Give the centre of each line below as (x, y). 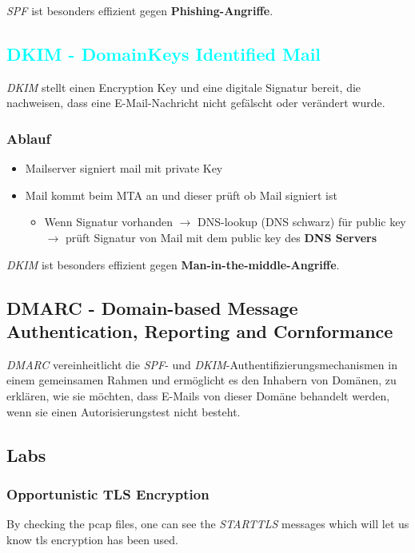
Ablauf (29, 138)
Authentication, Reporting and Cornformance (200, 330)
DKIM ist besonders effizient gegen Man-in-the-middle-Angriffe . (173, 264)
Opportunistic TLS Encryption (108, 493)
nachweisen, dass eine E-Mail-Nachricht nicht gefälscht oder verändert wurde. (196, 103)
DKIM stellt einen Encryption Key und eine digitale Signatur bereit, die (184, 87)
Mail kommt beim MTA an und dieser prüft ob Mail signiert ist (181, 195)
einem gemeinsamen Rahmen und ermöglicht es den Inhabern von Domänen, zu (202, 380)
